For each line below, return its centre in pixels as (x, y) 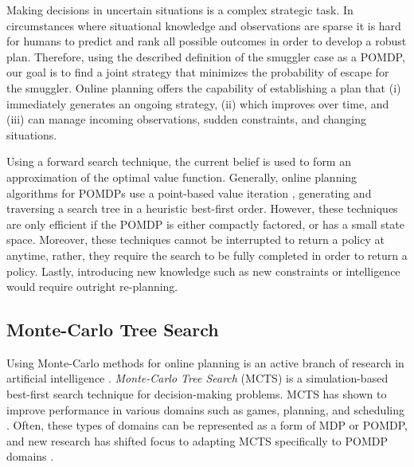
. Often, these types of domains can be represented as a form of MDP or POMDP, (207, 425)
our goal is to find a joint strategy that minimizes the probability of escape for (198, 72)
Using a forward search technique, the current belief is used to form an (179, 161)
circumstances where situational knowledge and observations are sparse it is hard (204, 25)
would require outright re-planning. (92, 286)
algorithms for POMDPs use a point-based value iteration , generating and (189, 192)
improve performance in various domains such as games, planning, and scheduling (205, 409)
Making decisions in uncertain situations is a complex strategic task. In (180, 10)
